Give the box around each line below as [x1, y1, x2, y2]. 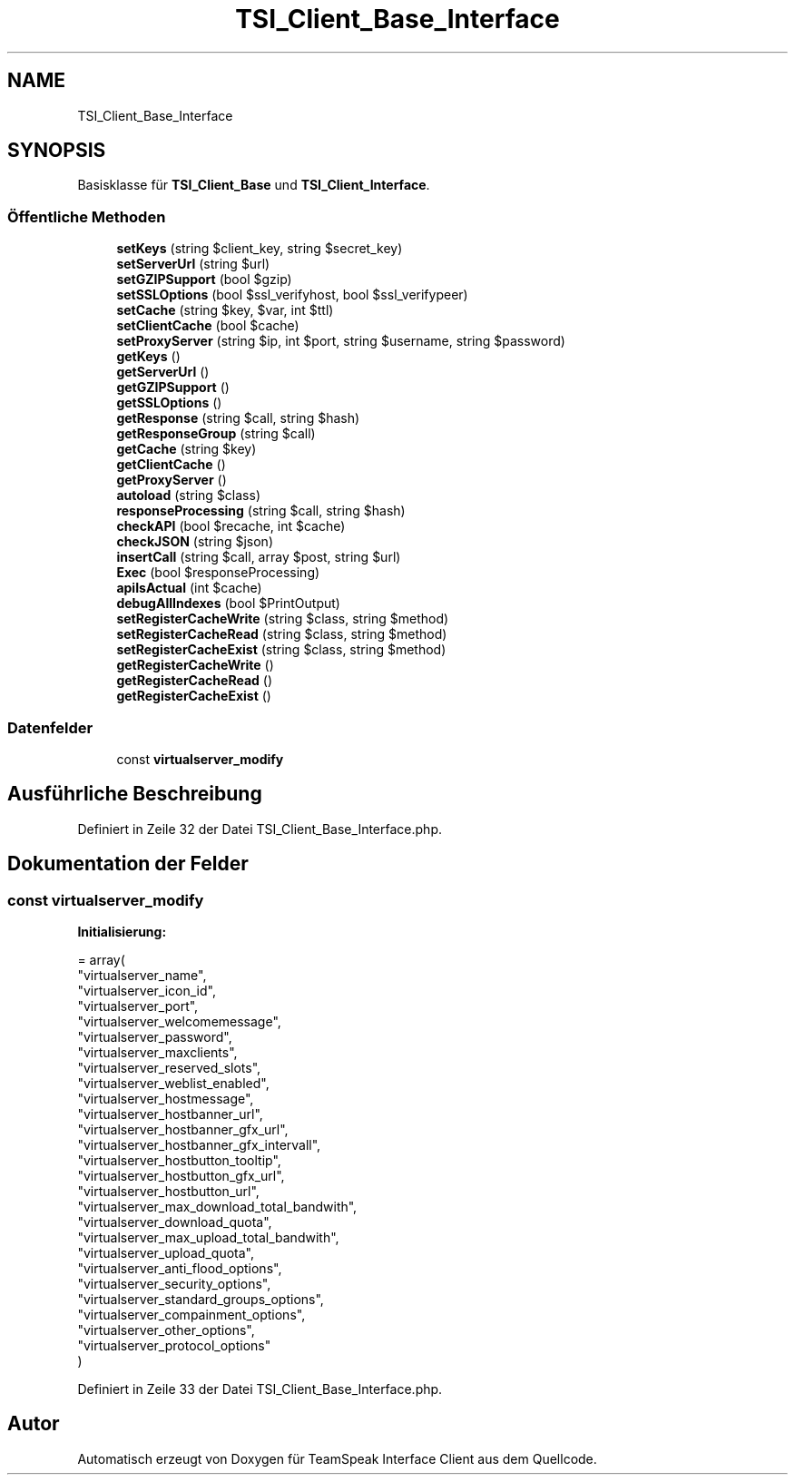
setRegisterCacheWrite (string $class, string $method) [116, 611, 449, 627]
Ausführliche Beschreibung [7, 782, 262, 806]
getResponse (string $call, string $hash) [116, 410, 360, 427]
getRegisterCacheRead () [116, 672, 272, 689]
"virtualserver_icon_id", [77, 983, 216, 998]
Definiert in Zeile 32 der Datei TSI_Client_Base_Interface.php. [77, 820, 442, 837]
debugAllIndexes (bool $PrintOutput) [116, 595, 340, 612]
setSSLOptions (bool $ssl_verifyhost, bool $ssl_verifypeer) [116, 287, 468, 303]
